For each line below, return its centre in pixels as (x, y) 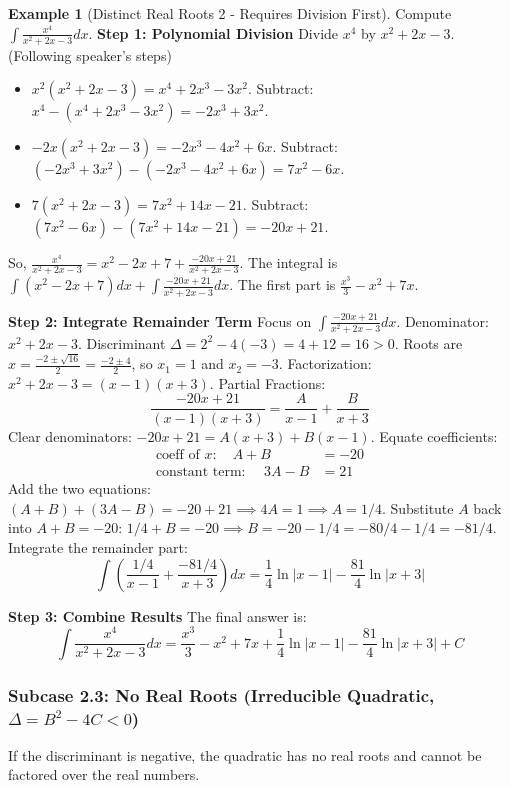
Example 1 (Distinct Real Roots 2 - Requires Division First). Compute (230, 13)
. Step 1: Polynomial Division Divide (213, 32)
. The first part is (282, 284)
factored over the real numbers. (104, 774)
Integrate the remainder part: (98, 546)
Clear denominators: (70, 435)
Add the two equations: (79, 488)
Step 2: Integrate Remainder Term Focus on (160, 320)
